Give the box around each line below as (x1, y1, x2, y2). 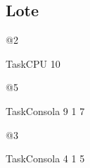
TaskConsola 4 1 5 (6, 151, 85, 166)
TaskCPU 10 (6, 56, 60, 71)
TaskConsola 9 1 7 (6, 103, 85, 118)
